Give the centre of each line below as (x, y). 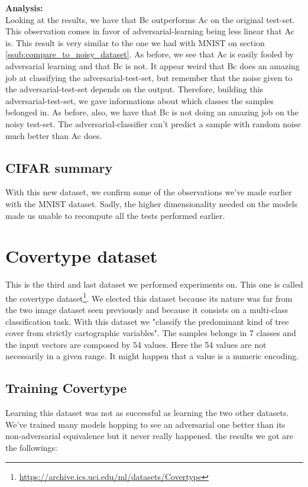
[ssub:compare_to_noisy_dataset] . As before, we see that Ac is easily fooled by (150, 54)
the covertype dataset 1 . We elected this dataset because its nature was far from (149, 297)
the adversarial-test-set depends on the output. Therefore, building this (134, 89)
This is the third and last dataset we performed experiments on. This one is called (154, 284)
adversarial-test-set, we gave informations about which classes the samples (140, 100)
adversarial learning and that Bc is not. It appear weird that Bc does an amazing (153, 65)
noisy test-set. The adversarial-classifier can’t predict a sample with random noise (153, 123)
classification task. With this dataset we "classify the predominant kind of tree (147, 321)
